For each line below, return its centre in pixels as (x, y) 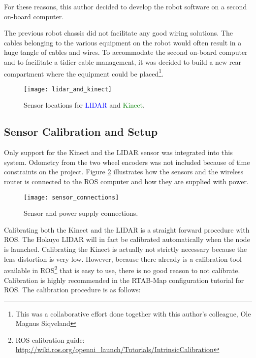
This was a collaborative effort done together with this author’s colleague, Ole (133, 313)
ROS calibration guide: (50, 339)
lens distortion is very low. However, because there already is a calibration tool (123, 259)
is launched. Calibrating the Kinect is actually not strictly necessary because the (126, 249)
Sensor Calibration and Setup (81, 132)
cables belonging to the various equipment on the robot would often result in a (123, 42)
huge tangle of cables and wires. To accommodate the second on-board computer (126, 52)
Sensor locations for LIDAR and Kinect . (84, 105)
